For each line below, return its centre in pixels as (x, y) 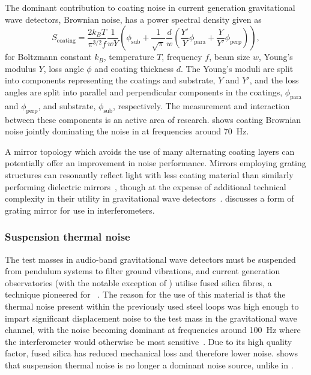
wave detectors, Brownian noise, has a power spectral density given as (133, 19)
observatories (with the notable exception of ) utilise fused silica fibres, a (138, 282)
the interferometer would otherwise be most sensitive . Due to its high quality (149, 341)
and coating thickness (134, 68)
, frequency (182, 57)
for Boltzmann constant (48, 57)
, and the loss (274, 80)
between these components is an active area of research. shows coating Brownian (153, 119)
